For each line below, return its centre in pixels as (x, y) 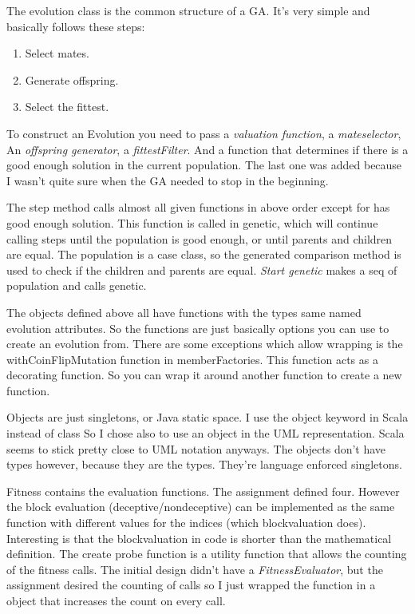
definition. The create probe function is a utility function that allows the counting (207, 554)
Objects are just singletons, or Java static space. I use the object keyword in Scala (207, 417)
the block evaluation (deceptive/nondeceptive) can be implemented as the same (201, 507)
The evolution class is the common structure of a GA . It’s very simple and (188, 10)
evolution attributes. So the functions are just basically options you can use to (198, 328)
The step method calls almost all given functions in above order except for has (198, 207)
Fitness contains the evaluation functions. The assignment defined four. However (203, 491)
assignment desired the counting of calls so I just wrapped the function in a (191, 585)
